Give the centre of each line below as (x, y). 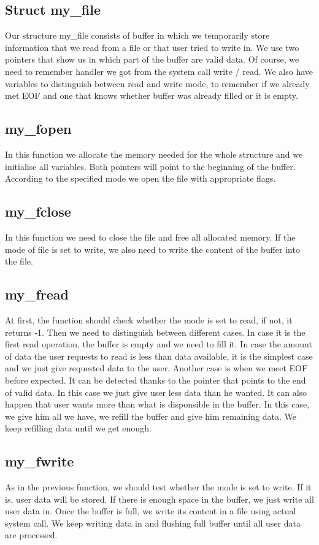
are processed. (31, 535)
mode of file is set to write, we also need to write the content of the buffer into (152, 249)
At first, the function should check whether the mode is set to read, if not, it (149, 319)
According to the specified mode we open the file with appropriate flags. (140, 178)
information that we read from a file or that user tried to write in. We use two (152, 47)
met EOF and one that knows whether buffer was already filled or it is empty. (152, 95)
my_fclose (38, 211)
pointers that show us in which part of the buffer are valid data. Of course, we (152, 59)
